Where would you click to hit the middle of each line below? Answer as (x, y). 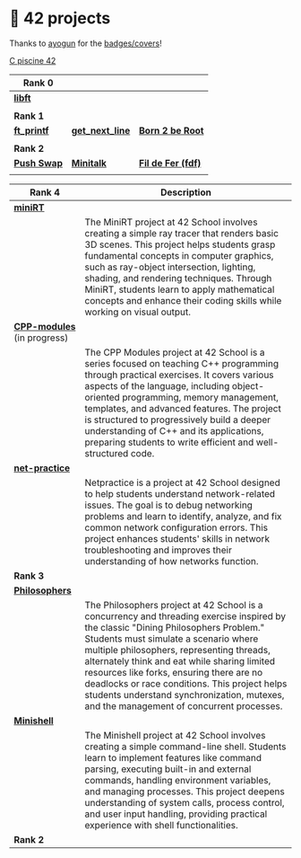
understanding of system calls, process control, (185, 802)
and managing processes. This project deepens (185, 792)
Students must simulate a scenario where (172, 639)
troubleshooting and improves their (159, 550)
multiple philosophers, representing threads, (178, 650)
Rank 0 (38, 83)
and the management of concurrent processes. (184, 706)
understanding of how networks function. (172, 561)
